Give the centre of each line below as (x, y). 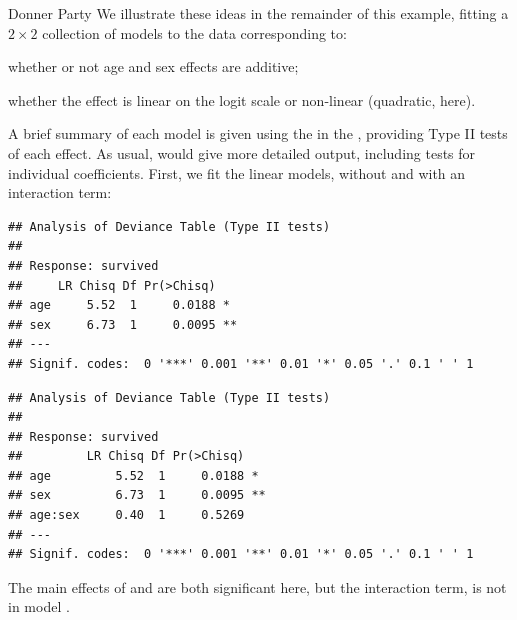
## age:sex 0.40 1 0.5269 (126, 515)
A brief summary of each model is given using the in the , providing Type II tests (258, 133)
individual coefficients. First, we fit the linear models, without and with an (237, 172)
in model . (39, 606)
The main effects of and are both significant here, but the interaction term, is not (257, 586)
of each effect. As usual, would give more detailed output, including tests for (242, 152)
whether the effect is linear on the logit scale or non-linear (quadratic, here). (242, 99)
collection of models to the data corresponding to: (194, 32)
